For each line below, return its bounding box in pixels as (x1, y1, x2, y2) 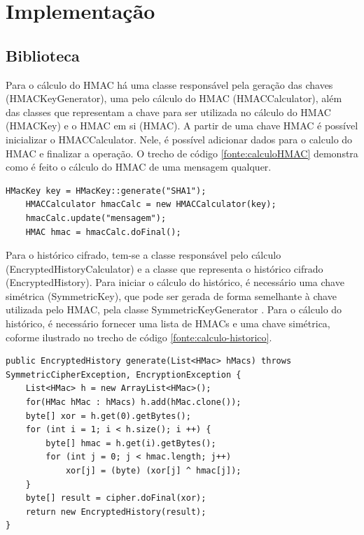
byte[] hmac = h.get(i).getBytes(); (45, 438, 216, 448)
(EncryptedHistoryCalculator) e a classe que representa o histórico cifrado (6, 261, 323, 276)
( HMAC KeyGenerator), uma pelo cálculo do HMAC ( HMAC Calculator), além (6, 91, 342, 106)
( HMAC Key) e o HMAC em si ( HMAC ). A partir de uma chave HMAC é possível (6, 118, 358, 133)
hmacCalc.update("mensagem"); (25, 213, 167, 223)
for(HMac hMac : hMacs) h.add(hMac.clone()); (25, 397, 241, 408)
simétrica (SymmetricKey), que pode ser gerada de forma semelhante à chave (6, 288, 337, 303)
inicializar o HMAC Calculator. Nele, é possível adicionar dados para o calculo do (6, 131, 353, 146)
